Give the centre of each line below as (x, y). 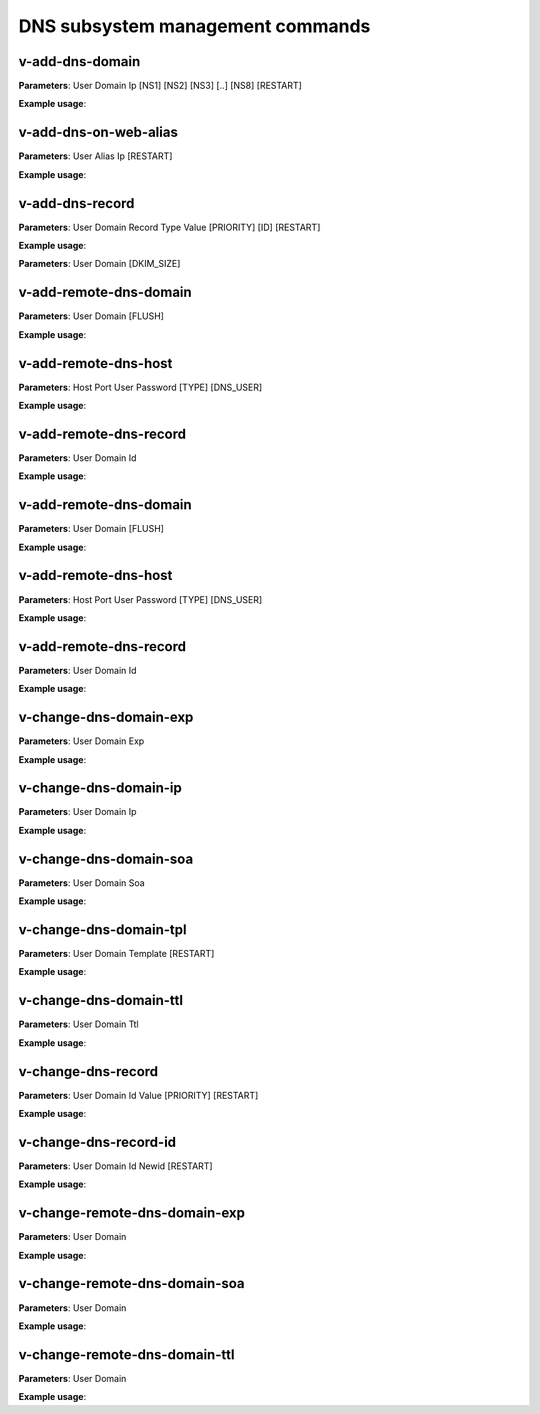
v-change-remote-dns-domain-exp (131, 1213)
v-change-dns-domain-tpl (102, 929)
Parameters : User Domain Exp (81, 741)
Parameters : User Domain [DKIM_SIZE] (99, 264)
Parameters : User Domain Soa (81, 882)
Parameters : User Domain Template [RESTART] (116, 954)
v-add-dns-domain (79, 61)
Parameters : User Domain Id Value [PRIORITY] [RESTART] (138, 1095)
